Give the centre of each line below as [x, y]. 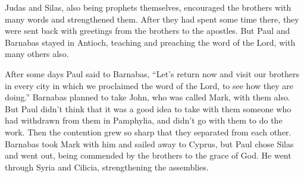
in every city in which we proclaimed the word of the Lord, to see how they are [149, 85]
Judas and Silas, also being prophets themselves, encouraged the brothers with [148, 7]
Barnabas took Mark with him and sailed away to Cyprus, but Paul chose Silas [149, 143]
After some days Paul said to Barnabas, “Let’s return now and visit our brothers [152, 73]
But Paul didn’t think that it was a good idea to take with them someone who [148, 108]
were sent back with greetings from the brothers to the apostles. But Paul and [148, 31]
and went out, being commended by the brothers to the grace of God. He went [148, 155]
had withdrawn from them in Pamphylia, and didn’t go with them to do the [144, 120]
